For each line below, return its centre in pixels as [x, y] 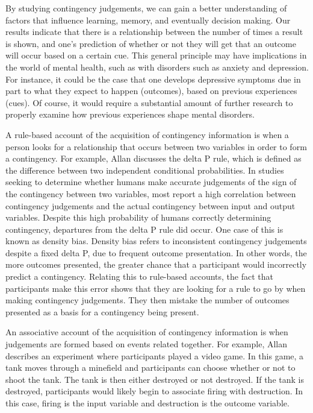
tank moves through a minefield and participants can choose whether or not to [150, 367]
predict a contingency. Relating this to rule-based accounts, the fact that [140, 276]
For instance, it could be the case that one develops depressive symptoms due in [153, 79]
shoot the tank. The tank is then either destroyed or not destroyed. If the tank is [155, 379]
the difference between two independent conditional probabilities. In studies [145, 170]
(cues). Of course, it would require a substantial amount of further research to [149, 102]
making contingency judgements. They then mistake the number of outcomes [147, 300]
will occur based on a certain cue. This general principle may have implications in [156, 55]
